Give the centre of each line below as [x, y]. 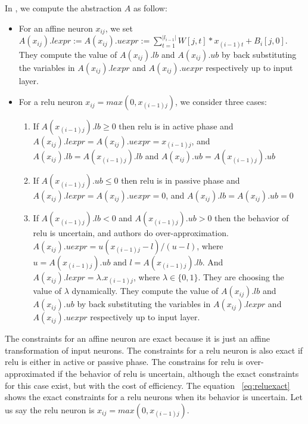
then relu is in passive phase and [181, 180]
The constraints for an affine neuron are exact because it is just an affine [138, 338]
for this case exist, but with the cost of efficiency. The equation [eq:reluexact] [147, 385]
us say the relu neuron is [50, 409]
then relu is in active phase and [176, 126]
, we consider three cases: [221, 102]
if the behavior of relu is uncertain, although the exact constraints [178, 374]
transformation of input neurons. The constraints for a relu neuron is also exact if [154, 350]
